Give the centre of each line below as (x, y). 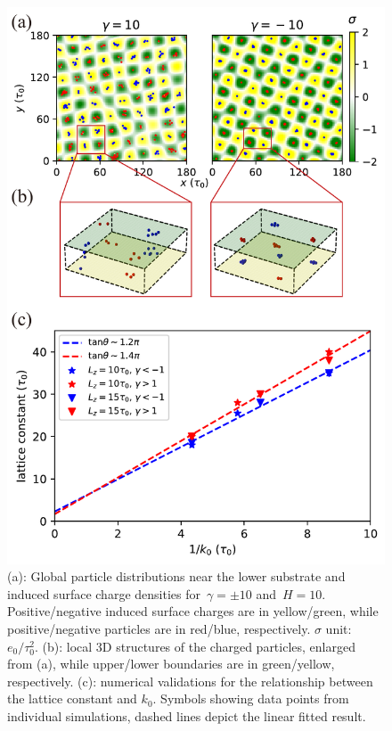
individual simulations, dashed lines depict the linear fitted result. (187, 716)
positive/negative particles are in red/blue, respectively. (159, 629)
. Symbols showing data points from (251, 698)
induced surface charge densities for (104, 593)
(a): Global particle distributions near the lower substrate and (176, 576)
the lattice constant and (72, 698)
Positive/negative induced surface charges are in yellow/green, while (193, 611)
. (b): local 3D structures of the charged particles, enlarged (195, 646)
